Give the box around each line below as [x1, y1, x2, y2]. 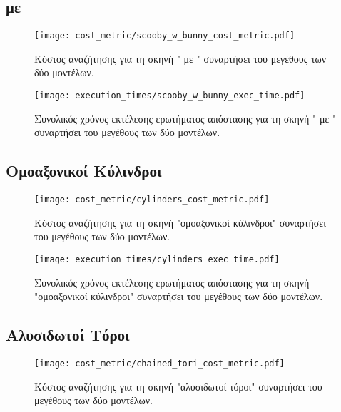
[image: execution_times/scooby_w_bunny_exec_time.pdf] [34, 91, 305, 101]
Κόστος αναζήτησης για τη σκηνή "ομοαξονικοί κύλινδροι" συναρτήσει [34, 215, 326, 230]
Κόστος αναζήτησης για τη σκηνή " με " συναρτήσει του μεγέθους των [34, 51, 327, 66]
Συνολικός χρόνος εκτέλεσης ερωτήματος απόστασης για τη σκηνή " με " [34, 110, 337, 125]
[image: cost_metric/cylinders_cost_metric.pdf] [34, 195, 270, 205]
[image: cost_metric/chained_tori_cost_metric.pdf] [34, 358, 285, 369]
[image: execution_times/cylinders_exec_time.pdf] [34, 254, 280, 264]
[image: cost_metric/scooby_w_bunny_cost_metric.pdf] [34, 31, 295, 41]
